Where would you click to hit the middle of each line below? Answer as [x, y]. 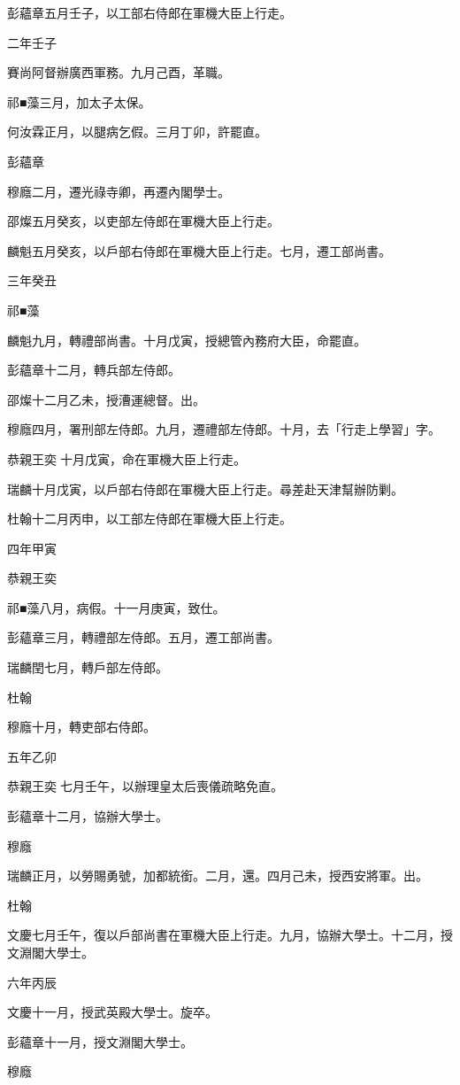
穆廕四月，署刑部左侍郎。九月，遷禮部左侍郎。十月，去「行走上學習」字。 [224, 429]
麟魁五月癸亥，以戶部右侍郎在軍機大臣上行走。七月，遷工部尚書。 [199, 250]
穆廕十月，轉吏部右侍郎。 [81, 727]
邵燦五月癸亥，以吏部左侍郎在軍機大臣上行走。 [143, 221]
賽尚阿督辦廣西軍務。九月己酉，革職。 [119, 72]
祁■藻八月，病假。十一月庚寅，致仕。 [116, 607]
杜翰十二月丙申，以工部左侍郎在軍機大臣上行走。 [149, 519]
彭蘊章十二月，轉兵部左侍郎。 [94, 370]
